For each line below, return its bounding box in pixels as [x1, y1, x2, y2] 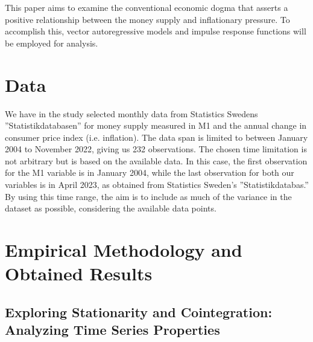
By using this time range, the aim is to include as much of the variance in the [5, 190, 292, 202]
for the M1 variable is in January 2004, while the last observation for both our [5, 166, 294, 179]
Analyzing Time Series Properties [5, 320, 220, 339]
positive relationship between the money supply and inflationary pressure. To [5, 13, 290, 25]
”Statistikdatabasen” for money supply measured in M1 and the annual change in [5, 119, 307, 132]
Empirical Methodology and [5, 237, 242, 262]
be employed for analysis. [5, 36, 98, 49]
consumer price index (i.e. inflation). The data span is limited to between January [5, 131, 308, 143]
